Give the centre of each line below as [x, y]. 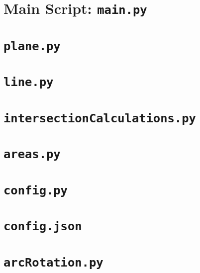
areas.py [32, 154]
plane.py [32, 46]
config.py [36, 190]
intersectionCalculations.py [100, 118]
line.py [29, 82]
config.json [43, 227]
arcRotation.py [53, 262]
